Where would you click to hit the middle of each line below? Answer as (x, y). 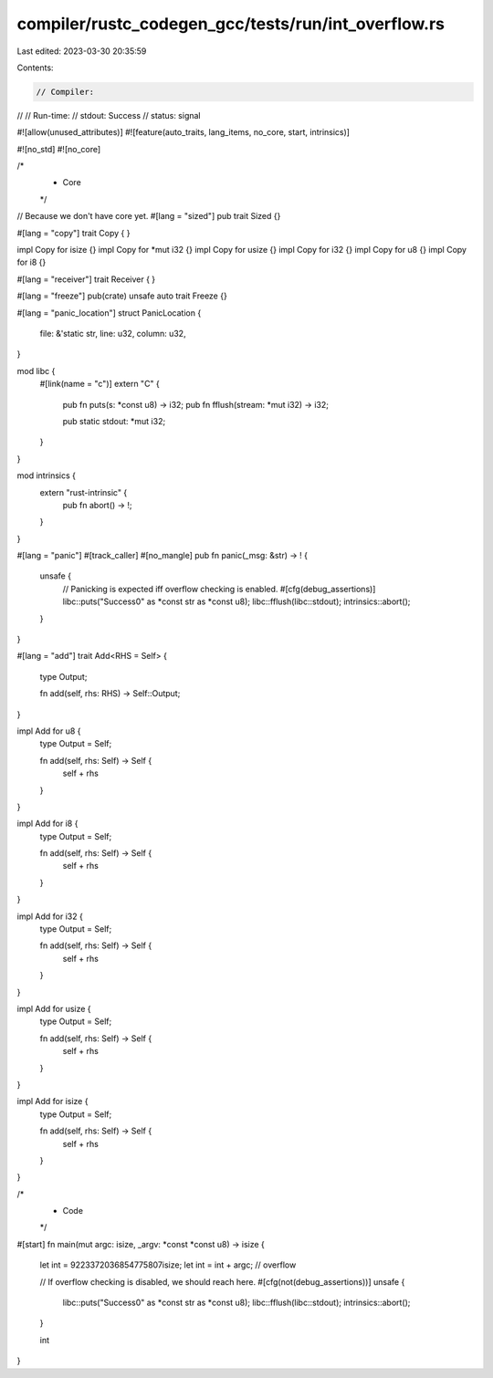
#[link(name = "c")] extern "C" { (100, 384)
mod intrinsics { (47, 475)
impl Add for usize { (54, 1009)
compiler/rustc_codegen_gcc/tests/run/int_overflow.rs (231, 24)
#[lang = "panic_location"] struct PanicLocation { (109, 313)
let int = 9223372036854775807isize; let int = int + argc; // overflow (168, 1265)
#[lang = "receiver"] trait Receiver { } (86, 279)
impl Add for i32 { (50, 916)
